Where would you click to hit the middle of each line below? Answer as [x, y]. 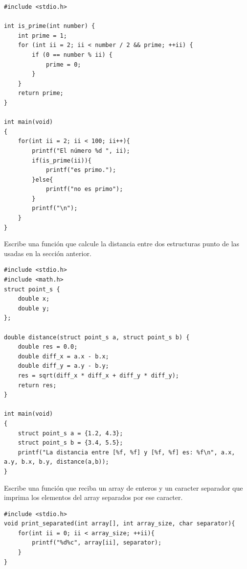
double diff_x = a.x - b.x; [63, 356]
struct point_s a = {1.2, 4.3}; [70, 433]
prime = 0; [63, 64]
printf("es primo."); [81, 170]
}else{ [43, 179]
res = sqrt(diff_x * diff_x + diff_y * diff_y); [98, 375]
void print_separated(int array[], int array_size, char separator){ [120, 524]
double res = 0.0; [48, 347]
